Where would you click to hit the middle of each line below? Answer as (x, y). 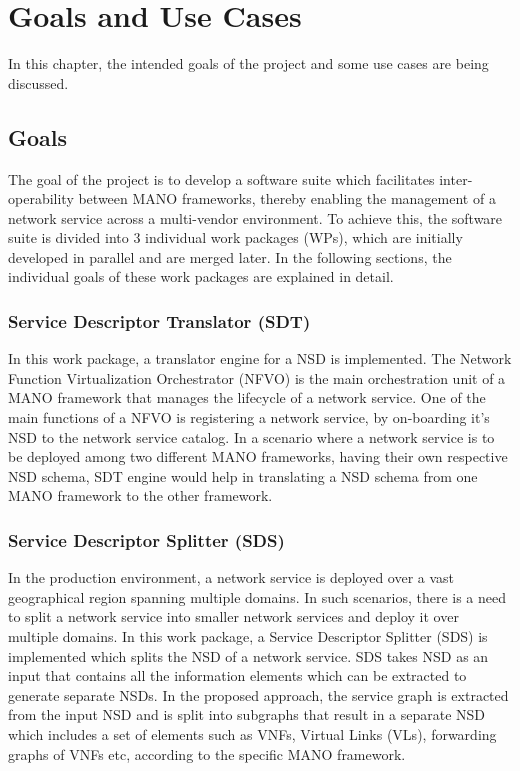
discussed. (38, 82)
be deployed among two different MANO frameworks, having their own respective (258, 456)
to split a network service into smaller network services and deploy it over (233, 616)
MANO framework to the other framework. (140, 495)
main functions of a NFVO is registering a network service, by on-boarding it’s (249, 417)
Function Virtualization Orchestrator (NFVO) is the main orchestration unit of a (257, 377)
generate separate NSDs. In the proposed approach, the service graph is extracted (258, 694)
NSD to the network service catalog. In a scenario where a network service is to (251, 436)
